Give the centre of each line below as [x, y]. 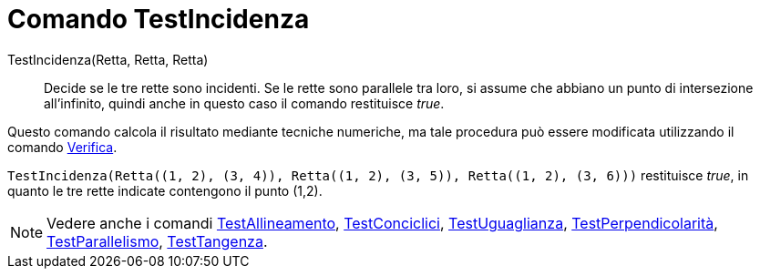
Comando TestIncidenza [159, 19]
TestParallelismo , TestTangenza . [157, 241]
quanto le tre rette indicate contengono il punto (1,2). [165, 190]
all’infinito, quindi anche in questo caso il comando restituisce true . [244, 103]
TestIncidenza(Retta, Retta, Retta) [108, 59]
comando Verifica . [62, 147]
